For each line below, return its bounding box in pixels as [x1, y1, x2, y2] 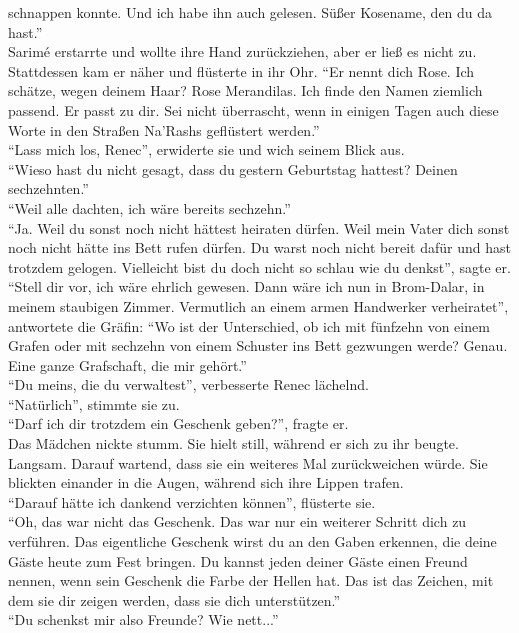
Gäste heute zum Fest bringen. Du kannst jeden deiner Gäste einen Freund [8, 550, 468, 571]
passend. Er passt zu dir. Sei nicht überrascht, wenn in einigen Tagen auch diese [8, 99, 499, 120]
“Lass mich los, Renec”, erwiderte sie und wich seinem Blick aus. [8, 139, 405, 160]
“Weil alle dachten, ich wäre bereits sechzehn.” [8, 197, 291, 218]
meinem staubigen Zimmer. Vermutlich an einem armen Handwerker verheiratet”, [8, 295, 509, 316]
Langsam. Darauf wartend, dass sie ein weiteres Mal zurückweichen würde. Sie [8, 452, 488, 473]
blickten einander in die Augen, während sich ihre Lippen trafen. [8, 472, 404, 493]
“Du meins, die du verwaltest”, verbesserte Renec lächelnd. [8, 374, 369, 395]
